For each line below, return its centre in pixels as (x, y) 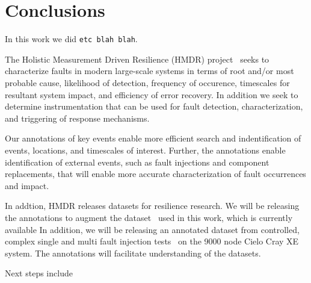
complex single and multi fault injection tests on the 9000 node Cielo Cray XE (152, 241)
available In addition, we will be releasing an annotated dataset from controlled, (152, 229)
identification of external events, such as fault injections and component (137, 162)
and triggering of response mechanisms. (77, 118)
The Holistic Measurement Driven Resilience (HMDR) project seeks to (137, 59)
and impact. (27, 185)
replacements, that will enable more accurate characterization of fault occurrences (155, 174)
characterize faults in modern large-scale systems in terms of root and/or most (149, 71)
